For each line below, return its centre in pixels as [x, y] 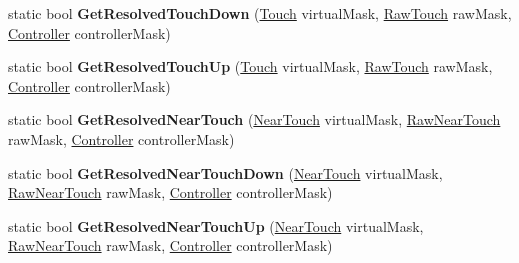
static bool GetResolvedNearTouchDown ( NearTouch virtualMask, [225, 172]
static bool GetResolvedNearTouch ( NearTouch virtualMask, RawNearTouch [254, 119]
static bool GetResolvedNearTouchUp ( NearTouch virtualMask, [216, 225]
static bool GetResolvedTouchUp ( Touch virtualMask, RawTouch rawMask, [250, 66]
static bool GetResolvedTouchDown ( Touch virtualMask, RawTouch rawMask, [260, 13]
